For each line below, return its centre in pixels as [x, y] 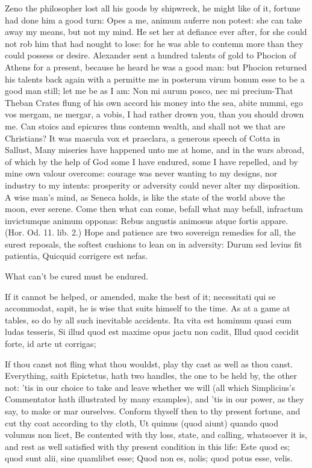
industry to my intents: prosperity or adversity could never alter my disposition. [153, 185]
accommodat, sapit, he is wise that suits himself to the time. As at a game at [148, 308]
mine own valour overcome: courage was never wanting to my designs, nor [141, 173]
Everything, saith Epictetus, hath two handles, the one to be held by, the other [151, 376]
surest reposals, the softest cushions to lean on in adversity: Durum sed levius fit [154, 244]
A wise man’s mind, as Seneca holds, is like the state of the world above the [145, 197]
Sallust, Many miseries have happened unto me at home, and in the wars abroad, [155, 150]
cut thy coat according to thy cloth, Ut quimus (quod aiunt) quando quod [142, 423]
